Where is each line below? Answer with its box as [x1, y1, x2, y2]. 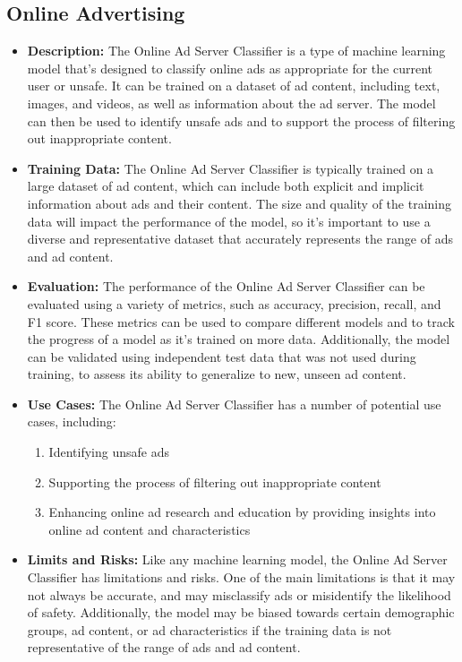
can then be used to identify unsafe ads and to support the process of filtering [27, 111, 456, 130]
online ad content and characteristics [48, 520, 251, 538]
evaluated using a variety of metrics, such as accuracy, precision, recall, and [27, 294, 441, 313]
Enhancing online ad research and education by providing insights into [48, 503, 436, 521]
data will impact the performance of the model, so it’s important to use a [27, 211, 431, 230]
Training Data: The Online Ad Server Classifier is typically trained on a [27, 159, 434, 177]
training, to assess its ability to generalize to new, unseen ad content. [27, 365, 406, 383]
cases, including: [27, 412, 116, 431]
